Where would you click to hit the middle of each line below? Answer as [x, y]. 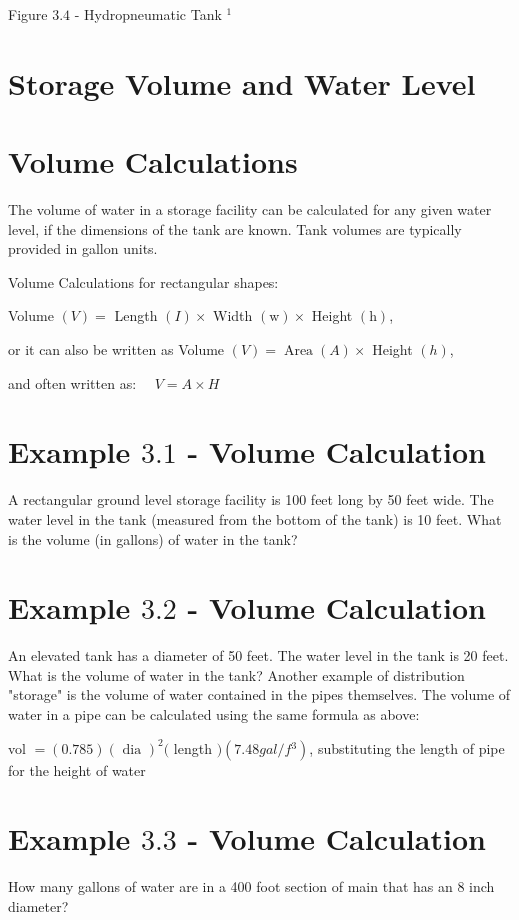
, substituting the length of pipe [407, 747]
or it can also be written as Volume [116, 349]
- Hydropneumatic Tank [148, 14]
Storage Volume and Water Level [242, 82]
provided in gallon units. [83, 248]
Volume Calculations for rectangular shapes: [143, 281]
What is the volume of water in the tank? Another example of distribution [236, 674]
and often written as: [72, 382]
